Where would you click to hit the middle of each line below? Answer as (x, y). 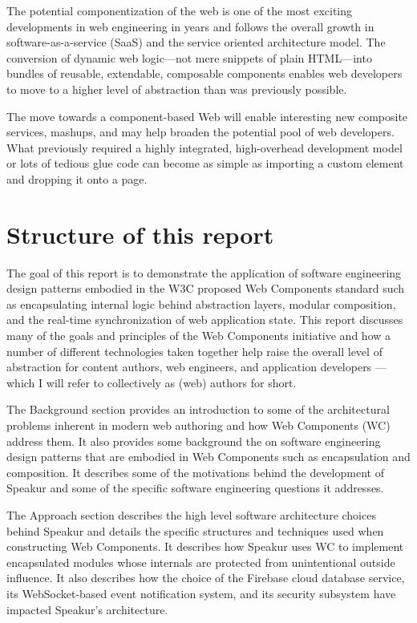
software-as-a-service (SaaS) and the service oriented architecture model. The (196, 42)
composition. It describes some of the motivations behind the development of (195, 472)
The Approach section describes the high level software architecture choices (191, 514)
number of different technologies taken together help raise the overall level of (194, 351)
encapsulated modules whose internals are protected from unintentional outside (201, 562)
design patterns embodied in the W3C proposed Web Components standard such (206, 288)
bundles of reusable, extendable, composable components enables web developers (204, 73)
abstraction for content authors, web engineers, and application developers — (196, 367)
